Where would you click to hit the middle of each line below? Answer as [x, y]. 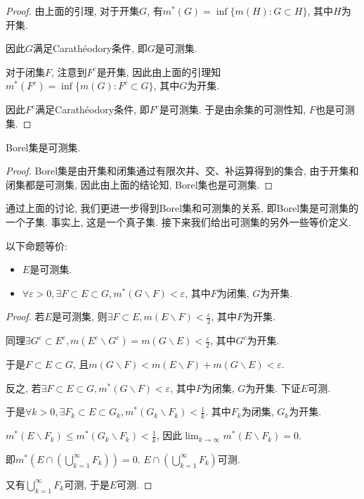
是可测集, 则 [79, 316]
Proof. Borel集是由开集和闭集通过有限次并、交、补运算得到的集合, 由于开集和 [182, 171]
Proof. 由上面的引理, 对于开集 [73, 11]
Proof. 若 [25, 316]
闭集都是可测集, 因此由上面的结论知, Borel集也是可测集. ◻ [139, 184]
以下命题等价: [37, 245]
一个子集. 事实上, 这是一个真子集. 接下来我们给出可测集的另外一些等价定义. [178, 221]
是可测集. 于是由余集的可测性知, [233, 109]
